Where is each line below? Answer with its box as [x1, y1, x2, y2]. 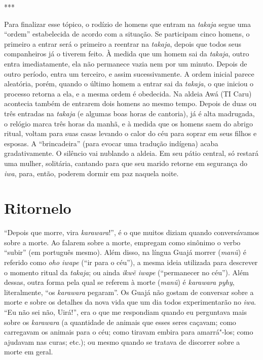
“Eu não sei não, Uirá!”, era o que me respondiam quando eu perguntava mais [4, 306, 247, 317]
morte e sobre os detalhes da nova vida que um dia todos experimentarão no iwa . [4, 297, 256, 307]
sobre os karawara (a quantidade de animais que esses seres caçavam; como [4, 316, 236, 327]
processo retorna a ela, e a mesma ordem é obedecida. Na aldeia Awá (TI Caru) [4, 88, 252, 99]
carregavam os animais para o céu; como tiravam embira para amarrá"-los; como [4, 326, 253, 337]
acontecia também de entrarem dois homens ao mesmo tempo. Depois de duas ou [4, 98, 256, 109]
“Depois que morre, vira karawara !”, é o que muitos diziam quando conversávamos [4, 227, 259, 238]
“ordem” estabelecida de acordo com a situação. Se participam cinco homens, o [4, 28, 250, 39]
